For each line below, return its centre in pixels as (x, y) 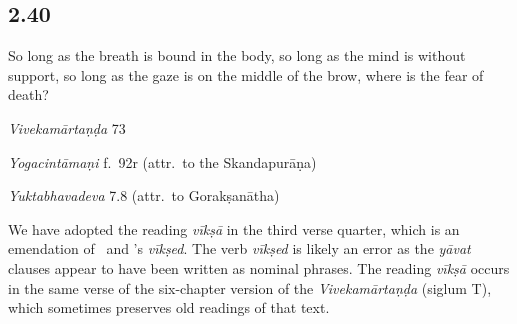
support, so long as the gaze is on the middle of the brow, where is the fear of (246, 74)
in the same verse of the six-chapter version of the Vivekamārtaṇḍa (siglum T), (250, 287)
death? (28, 94)
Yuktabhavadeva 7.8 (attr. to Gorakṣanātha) (144, 195)
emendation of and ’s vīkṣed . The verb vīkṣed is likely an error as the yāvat (239, 248)
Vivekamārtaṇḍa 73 (67, 127)
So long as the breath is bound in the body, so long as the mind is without (237, 55)
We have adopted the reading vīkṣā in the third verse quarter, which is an (234, 228)
